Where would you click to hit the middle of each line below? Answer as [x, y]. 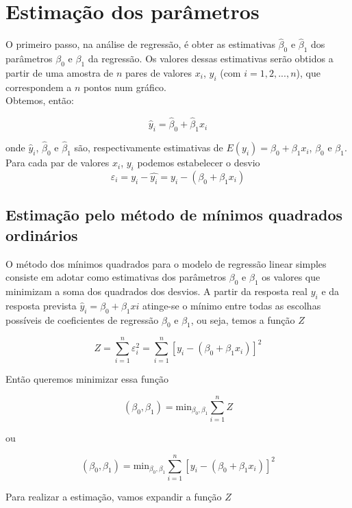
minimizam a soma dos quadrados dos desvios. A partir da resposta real [157, 291]
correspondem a [39, 87]
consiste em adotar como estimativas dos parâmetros [116, 277]
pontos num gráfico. [125, 87]
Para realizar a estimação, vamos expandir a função [114, 496]
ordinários [42, 234]
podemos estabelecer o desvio [199, 163]
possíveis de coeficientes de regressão [82, 319]
